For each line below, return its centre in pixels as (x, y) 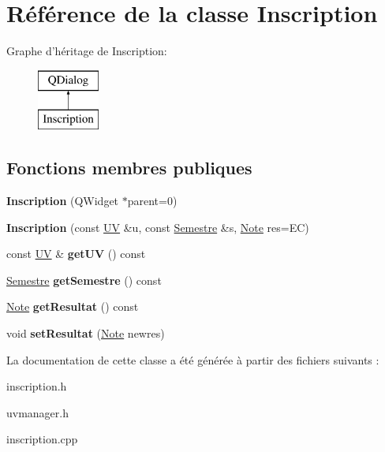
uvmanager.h (38, 412)
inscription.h (37, 386)
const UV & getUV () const (76, 254)
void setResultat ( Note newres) (86, 333)
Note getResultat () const (73, 306)
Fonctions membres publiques (129, 168)
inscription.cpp (42, 439)
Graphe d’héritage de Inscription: (87, 51)
